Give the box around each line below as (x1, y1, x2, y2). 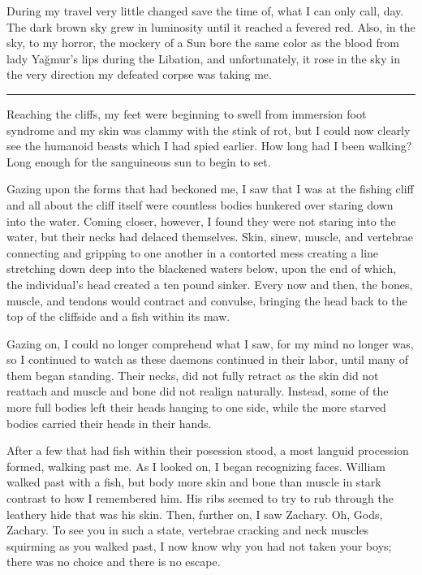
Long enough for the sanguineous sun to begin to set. (6, 153, 271, 170)
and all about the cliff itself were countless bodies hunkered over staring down (6, 196, 394, 213)
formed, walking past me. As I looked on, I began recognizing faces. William (6, 457, 385, 474)
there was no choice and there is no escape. (6, 553, 221, 570)
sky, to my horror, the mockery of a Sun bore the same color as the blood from (6, 34, 399, 51)
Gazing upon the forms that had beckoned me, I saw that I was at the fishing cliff (6, 180, 414, 197)
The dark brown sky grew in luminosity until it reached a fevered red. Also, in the (6, 18, 416, 35)
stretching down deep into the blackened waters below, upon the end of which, (6, 260, 397, 277)
